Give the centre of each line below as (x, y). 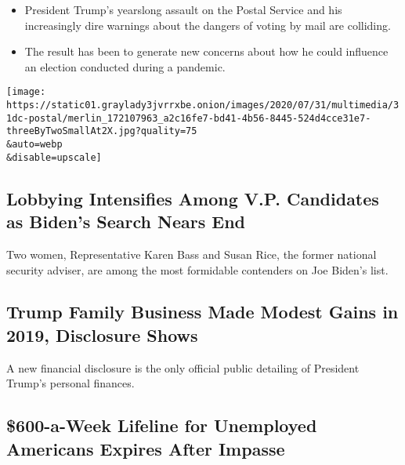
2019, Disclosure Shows (102, 334)
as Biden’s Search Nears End (126, 222)
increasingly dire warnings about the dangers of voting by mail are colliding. (208, 25)
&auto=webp (34, 144)
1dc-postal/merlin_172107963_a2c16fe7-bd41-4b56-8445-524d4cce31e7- (189, 118)
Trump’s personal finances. (71, 383)
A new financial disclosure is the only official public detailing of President (183, 367)
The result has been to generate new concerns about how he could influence (206, 51)
